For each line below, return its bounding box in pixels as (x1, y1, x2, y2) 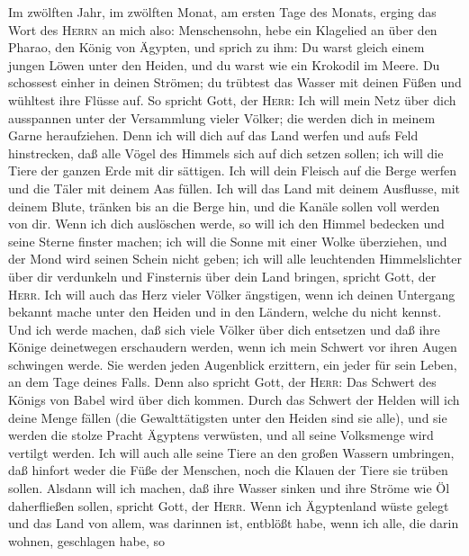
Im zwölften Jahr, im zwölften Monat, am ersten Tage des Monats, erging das (8, 3, 437, 21)
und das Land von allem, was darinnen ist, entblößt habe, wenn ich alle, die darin (8, 514, 459, 533)
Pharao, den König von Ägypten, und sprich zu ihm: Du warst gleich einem (8, 38, 425, 57)
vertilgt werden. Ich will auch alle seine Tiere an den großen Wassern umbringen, (8, 443, 455, 462)
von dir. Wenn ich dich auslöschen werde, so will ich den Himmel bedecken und (8, 214, 445, 233)
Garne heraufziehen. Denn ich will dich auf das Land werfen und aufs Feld (8, 126, 419, 145)
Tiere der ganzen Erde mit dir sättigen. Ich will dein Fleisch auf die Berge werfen (8, 161, 456, 180)
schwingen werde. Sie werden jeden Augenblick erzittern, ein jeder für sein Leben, (8, 354, 457, 373)
